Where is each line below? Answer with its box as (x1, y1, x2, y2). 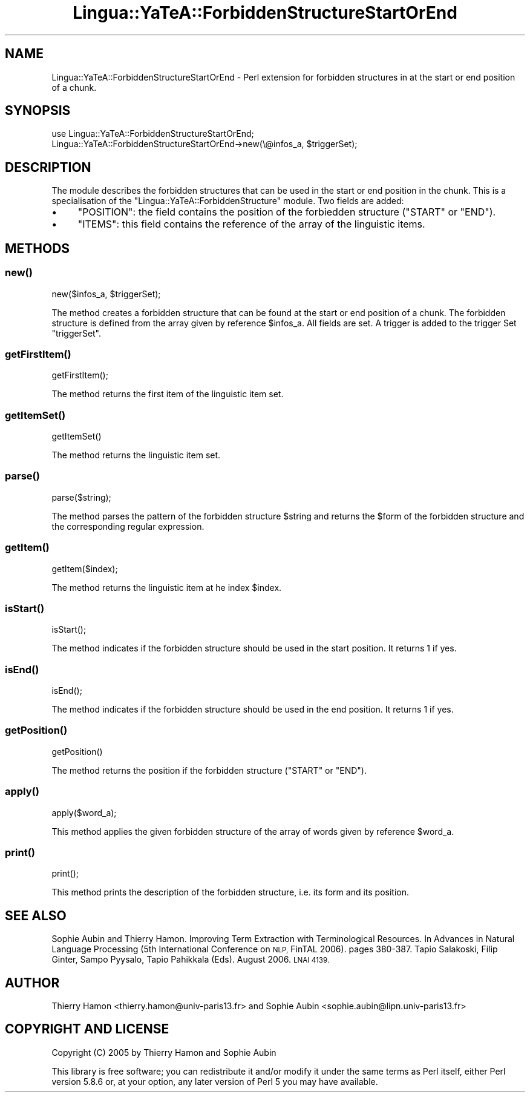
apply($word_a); (51, 807, 117, 818)
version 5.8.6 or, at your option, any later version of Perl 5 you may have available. (51, 1076, 378, 1087)
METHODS (5, 240, 70, 256)
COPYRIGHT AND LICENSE (5, 1021, 169, 1037)
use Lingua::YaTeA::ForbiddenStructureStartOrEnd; (51, 128, 254, 139)
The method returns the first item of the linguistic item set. (51, 389, 284, 400)
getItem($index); (51, 563, 118, 574)
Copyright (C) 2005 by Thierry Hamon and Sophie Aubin (51, 1047, 276, 1058)
